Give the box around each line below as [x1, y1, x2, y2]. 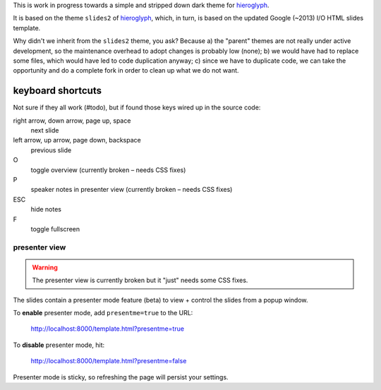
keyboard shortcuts [13, 85, 102, 97]
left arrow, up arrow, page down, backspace [13, 136, 141, 145]
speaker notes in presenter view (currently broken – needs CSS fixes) [30, 185, 233, 194]
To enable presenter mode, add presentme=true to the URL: [13, 309, 193, 317]
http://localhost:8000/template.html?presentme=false [30, 357, 187, 365]
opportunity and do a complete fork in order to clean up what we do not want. [13, 66, 239, 75]
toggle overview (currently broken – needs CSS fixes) [30, 166, 186, 174]
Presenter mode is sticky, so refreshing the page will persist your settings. [13, 372, 229, 381]
